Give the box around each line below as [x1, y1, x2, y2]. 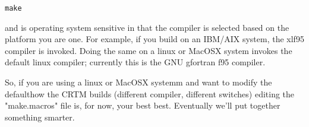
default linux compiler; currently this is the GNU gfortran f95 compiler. [5, 56, 266, 68]
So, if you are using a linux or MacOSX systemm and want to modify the [5, 76, 272, 88]
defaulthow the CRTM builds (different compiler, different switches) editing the [5, 87, 295, 100]
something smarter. [5, 110, 75, 123]
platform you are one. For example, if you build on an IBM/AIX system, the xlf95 [5, 33, 304, 45]
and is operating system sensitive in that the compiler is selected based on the [5, 21, 289, 33]
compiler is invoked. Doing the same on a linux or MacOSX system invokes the [5, 44, 292, 56]
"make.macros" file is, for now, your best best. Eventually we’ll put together [5, 99, 280, 112]
